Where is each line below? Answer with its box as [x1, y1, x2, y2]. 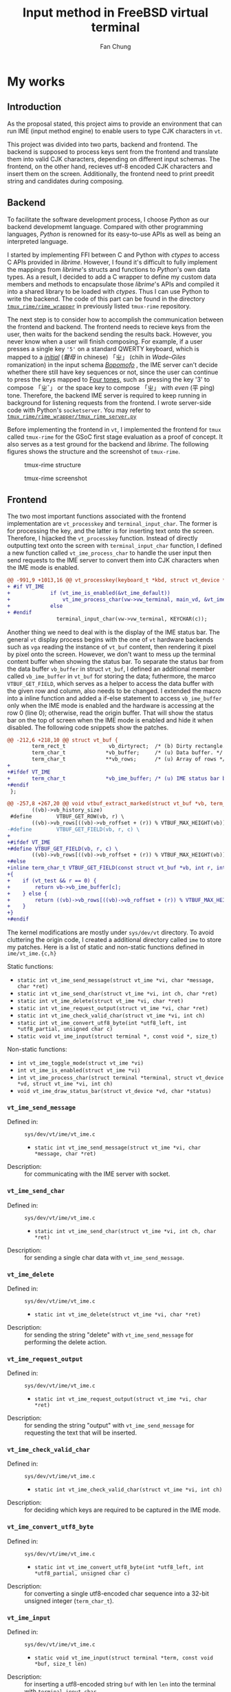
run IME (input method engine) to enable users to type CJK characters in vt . [7, 126, 223, 135]
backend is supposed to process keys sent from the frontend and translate [7, 147, 219, 156]
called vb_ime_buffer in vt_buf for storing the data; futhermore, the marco [7, 671, 217, 680]
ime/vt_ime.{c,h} [7, 950, 57, 957]
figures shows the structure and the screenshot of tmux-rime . [7, 447, 181, 455]
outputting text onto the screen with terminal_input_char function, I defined [7, 542, 222, 550]
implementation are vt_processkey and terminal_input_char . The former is [7, 520, 218, 528]
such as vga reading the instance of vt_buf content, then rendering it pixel [7, 642, 217, 651]
